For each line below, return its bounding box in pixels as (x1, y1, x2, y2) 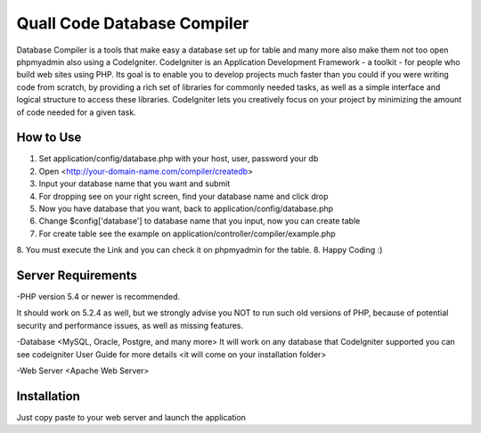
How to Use (16, 130, 82, 145)
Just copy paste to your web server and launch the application (16, 412, 247, 422)
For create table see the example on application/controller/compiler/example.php (38, 228, 336, 239)
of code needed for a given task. (16, 107, 137, 118)
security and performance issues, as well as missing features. (16, 320, 244, 331)
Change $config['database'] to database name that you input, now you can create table (38, 216, 361, 226)
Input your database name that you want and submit (38, 178, 231, 189)
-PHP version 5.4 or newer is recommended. (16, 291, 180, 302)
